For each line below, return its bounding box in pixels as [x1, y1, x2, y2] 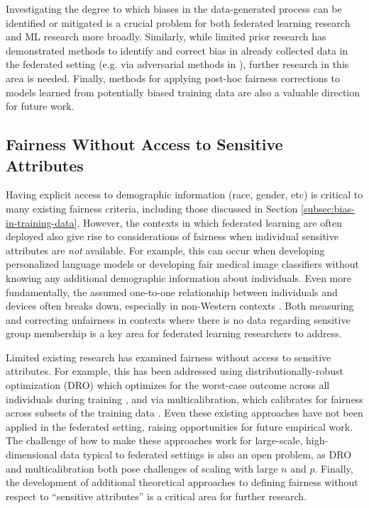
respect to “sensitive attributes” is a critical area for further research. [6, 488, 307, 503]
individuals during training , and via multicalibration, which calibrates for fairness [6, 391, 363, 406]
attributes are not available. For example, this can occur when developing [6, 242, 325, 257]
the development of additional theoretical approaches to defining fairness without [6, 475, 358, 490]
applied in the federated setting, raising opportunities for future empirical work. [6, 419, 353, 434]
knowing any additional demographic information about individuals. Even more [6, 270, 351, 285]
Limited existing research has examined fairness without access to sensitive [6, 349, 331, 364]
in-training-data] [6, 215, 77, 230]
